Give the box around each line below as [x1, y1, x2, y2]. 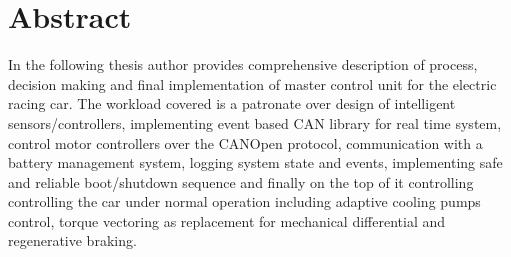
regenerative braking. [8, 230, 137, 251]
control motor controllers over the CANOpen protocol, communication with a [8, 132, 483, 153]
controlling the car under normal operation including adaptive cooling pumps [8, 191, 481, 212]
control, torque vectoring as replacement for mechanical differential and [8, 210, 446, 231]
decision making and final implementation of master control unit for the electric [8, 73, 497, 94]
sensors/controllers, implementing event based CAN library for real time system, [8, 112, 502, 133]
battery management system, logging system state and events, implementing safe [8, 152, 503, 173]
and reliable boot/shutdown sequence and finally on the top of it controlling [8, 171, 474, 192]
